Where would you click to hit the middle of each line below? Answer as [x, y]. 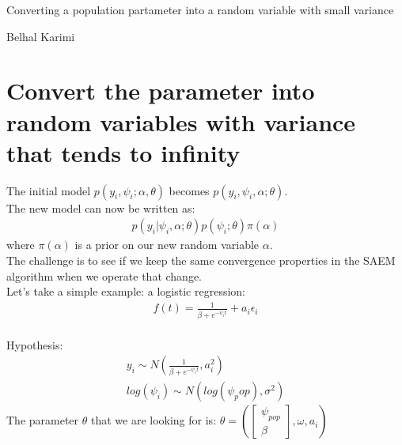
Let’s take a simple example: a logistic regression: [126, 291]
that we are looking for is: [154, 420]
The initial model [49, 190]
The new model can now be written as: [101, 207]
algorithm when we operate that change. [104, 275]
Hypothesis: [35, 344]
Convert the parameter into [161, 91]
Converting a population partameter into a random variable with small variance [200, 9]
